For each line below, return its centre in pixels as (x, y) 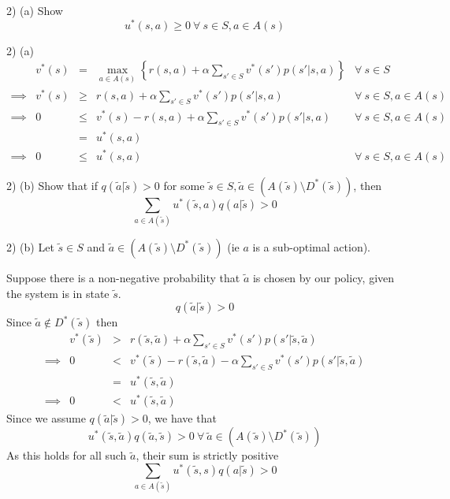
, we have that (182, 418)
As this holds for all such (67, 455)
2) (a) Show (35, 10)
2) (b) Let (30, 246)
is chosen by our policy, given (324, 277)
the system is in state (58, 293)
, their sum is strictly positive (207, 455)
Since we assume (46, 418)
